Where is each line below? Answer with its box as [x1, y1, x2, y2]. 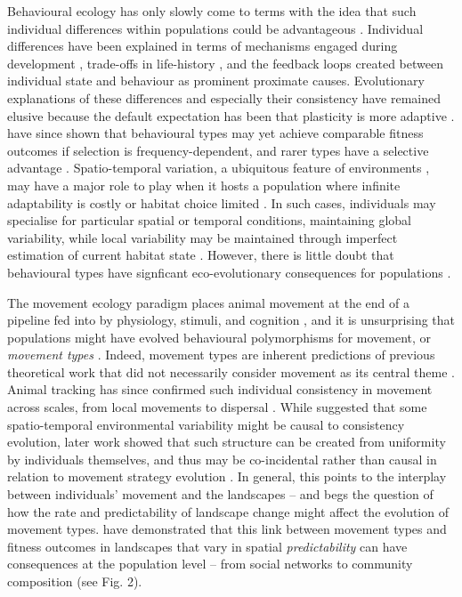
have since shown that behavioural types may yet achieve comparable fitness [7, 124, 424, 142]
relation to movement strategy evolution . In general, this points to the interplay [7, 467, 447, 486]
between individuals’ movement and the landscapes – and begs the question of [7, 485, 434, 504]
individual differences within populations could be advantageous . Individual [7, 19, 424, 37]
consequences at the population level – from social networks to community [7, 554, 413, 573]
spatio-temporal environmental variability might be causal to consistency [7, 415, 405, 433]
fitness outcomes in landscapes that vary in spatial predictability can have [7, 536, 408, 555]
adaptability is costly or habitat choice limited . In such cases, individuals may [7, 193, 436, 212]
